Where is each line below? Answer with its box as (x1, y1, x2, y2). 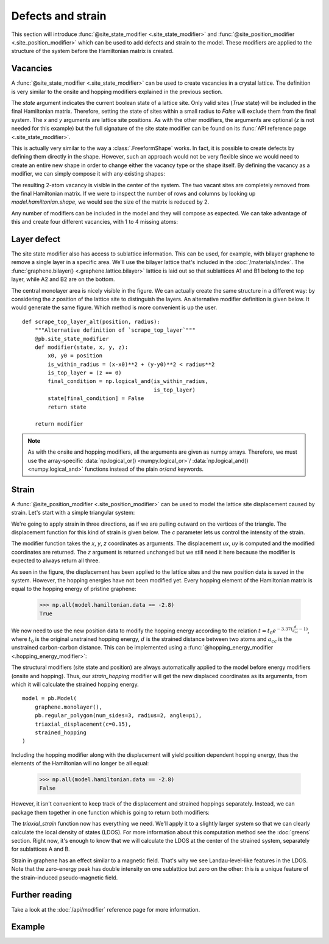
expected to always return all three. (11, 557, 101, 564)
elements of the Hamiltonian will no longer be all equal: (11, 760, 149, 767)
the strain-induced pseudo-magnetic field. (11, 874, 118, 881)
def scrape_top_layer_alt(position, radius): (22, 318, 161, 325)
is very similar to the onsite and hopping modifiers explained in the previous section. (11, 88, 223, 95)
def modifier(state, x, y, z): (34, 343, 129, 351)
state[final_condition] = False (48, 395, 144, 402)
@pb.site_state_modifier (34, 335, 109, 342)
